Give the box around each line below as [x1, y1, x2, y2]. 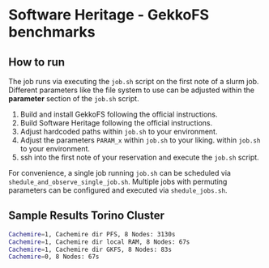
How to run [8, 55, 66, 69]
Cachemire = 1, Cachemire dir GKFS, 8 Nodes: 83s [8, 245, 173, 253]
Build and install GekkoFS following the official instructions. [19, 109, 218, 119]
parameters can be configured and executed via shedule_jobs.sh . [8, 185, 228, 195]
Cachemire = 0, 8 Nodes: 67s [8, 253, 100, 261]
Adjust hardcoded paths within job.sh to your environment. [19, 127, 218, 136]
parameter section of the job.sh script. [8, 94, 139, 103]
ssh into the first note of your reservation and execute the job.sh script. [19, 152, 259, 162]
